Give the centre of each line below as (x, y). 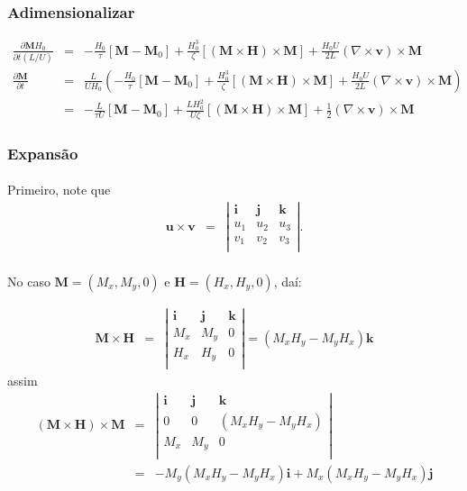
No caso (29, 281)
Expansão (43, 153)
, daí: (288, 281)
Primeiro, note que (59, 190)
